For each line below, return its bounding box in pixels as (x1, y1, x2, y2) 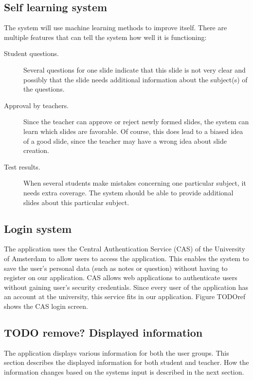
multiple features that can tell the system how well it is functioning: (4, 32, 207, 42)
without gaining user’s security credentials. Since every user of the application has (4, 282, 248, 292)
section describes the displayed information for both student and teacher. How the (4, 357, 249, 367)
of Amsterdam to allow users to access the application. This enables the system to (4, 253, 249, 263)
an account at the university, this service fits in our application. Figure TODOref (4, 291, 246, 302)
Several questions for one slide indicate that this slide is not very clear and (23, 64, 246, 75)
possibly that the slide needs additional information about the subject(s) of (23, 74, 248, 84)
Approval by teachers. (4, 100, 69, 110)
